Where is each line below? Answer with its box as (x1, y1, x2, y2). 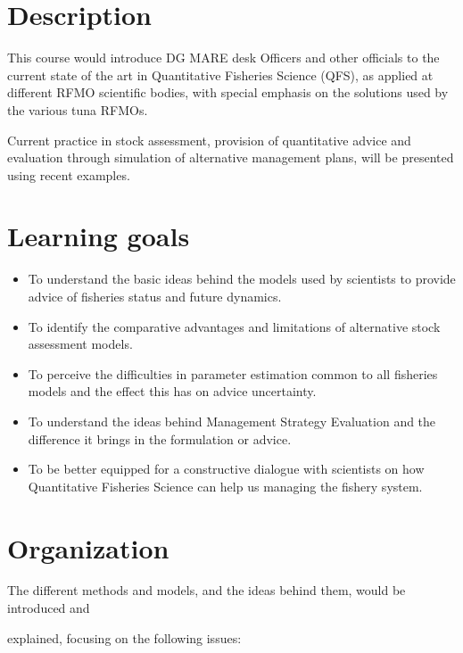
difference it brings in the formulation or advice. (28, 429, 292, 448)
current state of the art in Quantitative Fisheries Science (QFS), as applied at (7, 65, 434, 84)
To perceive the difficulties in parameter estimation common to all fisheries (28, 364, 438, 383)
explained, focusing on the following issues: (7, 628, 242, 647)
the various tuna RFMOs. (7, 100, 148, 119)
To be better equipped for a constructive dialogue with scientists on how (28, 459, 425, 478)
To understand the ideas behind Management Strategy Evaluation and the (28, 411, 436, 430)
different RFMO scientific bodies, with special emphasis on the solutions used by (7, 83, 449, 102)
